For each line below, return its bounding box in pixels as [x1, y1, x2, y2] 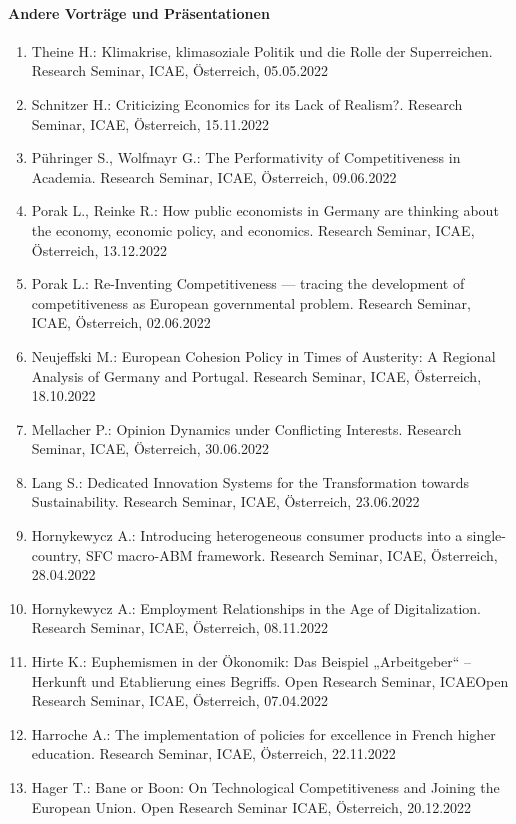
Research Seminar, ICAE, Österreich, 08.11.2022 [31, 617, 329, 638]
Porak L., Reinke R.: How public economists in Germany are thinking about [31, 200, 499, 221]
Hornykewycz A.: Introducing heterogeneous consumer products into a [31, 525, 463, 546]
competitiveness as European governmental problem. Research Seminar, [31, 292, 471, 313]
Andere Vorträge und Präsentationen [8, 2, 270, 23]
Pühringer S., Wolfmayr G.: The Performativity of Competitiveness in [31, 147, 461, 168]
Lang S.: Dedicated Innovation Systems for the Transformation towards [31, 471, 470, 492]
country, [31, 544, 82, 565]
